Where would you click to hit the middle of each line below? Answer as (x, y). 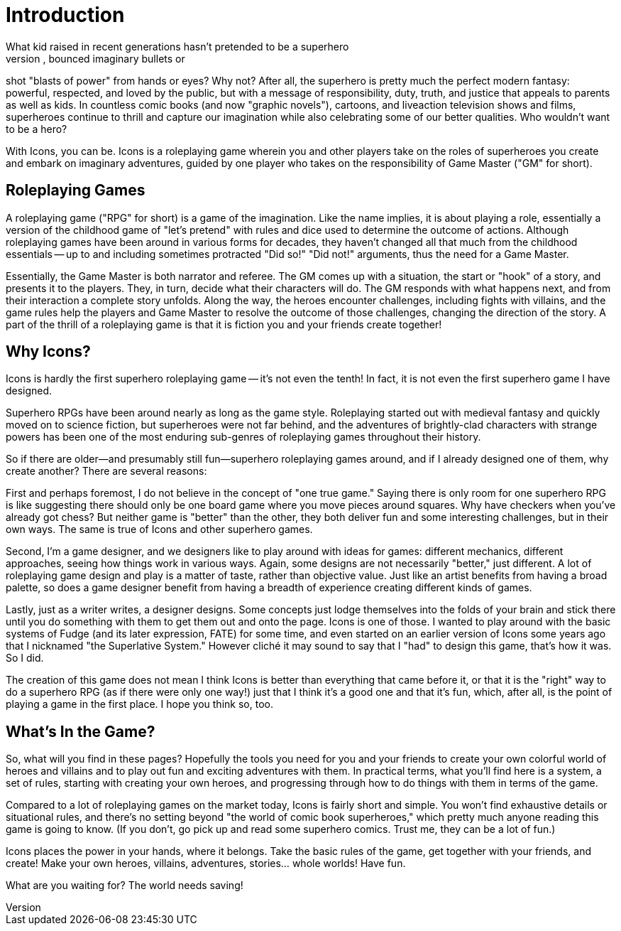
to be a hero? (37, 129)
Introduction (65, 15)
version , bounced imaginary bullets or (95, 58)
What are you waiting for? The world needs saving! (125, 886)
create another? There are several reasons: (106, 471)
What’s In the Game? (81, 731)
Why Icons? (48, 352)
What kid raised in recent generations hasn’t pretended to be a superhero (177, 46)
